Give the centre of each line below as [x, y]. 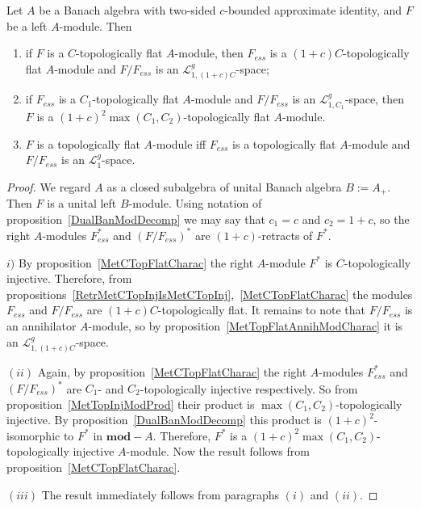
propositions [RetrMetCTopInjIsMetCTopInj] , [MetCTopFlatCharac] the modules [210, 294]
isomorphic [33, 435]
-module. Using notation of [195, 203]
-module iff [179, 143]
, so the [391, 219]
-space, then [375, 99]
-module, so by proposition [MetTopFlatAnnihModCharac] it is [246, 325]
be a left [27, 25]
